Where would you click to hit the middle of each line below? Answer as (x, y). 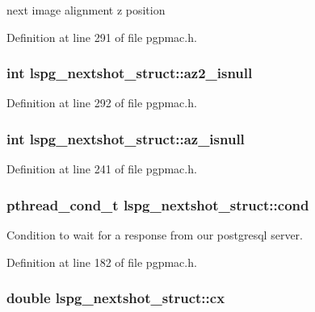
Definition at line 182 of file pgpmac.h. (102, 262)
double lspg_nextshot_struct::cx (116, 298)
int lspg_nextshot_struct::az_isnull (126, 138)
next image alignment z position (86, 10)
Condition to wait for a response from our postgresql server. (155, 235)
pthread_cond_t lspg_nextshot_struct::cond (158, 204)
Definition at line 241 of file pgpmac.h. (102, 169)
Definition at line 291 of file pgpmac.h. (102, 37)
